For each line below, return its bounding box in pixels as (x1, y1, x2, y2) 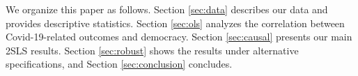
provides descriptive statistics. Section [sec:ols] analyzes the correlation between (6, 15, 345, 30)
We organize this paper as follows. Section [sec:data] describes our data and (6, 2, 328, 16)
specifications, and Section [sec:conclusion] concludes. (6, 56, 233, 71)
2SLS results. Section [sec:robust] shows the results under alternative (6, 43, 299, 57)
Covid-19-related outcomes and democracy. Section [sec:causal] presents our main (6, 29, 352, 44)
